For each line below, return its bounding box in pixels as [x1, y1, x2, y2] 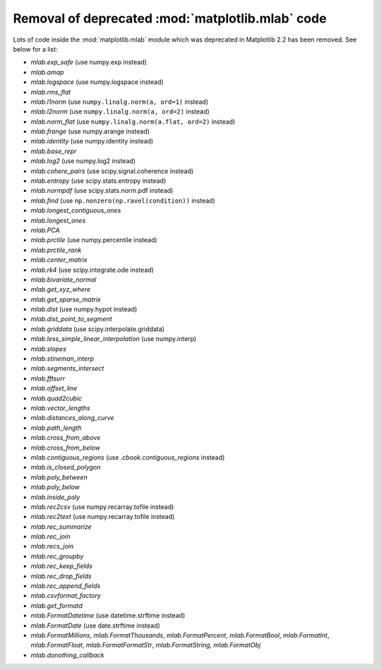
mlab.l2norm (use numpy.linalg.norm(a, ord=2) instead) [30, 107, 210, 116]
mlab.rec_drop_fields [30, 572, 92, 580]
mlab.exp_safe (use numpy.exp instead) [30, 58, 147, 66]
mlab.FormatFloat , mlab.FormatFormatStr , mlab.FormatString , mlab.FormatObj [30, 641, 261, 650]
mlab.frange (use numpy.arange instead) [30, 127, 150, 136]
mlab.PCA [30, 226, 60, 234]
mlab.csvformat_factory [30, 592, 102, 600]
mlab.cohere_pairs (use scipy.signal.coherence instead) [30, 167, 194, 175]
